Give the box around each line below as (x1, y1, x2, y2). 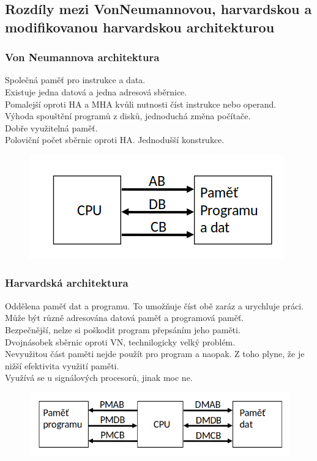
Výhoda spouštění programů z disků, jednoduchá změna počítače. (5, 109, 251, 122)
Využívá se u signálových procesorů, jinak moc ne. (5, 371, 193, 384)
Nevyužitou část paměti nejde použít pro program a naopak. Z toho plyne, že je (5, 347, 305, 360)
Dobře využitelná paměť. (5, 121, 98, 134)
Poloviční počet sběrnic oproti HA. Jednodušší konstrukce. (5, 133, 225, 146)
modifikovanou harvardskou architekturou (5, 17, 275, 36)
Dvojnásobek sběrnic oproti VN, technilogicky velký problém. (5, 335, 236, 348)
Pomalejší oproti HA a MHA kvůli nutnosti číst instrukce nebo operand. (5, 97, 277, 110)
